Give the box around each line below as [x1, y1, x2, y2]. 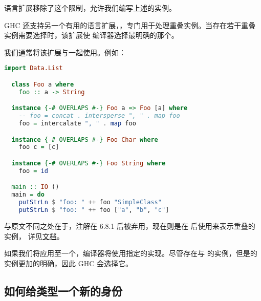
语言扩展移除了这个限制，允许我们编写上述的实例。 [4, 3, 176, 13]
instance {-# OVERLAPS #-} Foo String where [11, 160, 166, 167]
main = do [11, 191, 45, 199]
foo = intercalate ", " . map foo [18, 120, 136, 127]
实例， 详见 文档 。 [4, 230, 64, 241]
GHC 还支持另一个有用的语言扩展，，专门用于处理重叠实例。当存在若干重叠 [4, 19, 256, 30]
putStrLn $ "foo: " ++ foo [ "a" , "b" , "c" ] [18, 206, 169, 214]
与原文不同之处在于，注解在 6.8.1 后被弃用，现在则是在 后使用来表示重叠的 [4, 220, 255, 231]
